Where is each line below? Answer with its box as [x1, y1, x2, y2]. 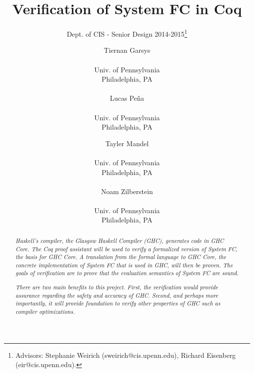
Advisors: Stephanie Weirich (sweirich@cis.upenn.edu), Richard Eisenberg [15, 350, 236, 360]
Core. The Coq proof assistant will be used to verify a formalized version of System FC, [15, 244, 238, 253]
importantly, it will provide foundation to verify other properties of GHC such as [15, 299, 220, 307]
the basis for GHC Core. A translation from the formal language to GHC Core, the [15, 253, 226, 261]
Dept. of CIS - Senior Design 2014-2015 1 [66, 27, 188, 39]
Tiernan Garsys [104, 45, 150, 55]
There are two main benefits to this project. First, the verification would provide [15, 283, 218, 291]
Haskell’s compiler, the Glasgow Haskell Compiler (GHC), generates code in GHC [15, 236, 224, 244]
